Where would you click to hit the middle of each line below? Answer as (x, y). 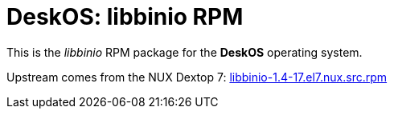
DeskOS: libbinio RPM (125, 17)
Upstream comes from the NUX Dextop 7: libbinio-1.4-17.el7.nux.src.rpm (197, 77)
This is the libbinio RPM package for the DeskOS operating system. (185, 52)
